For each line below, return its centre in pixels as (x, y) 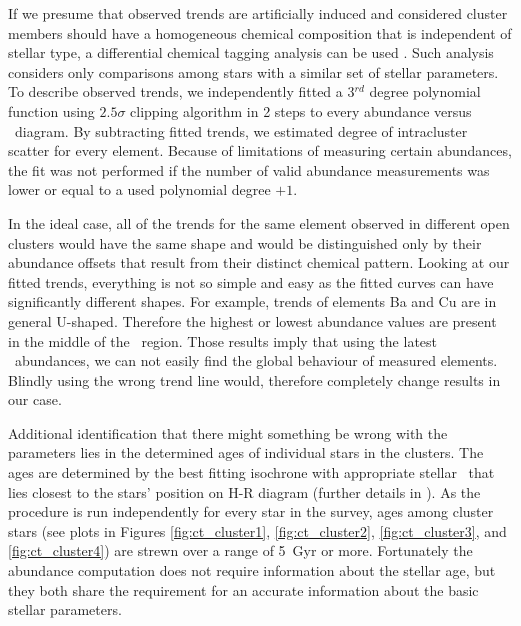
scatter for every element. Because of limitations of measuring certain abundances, (260, 150)
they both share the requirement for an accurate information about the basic (243, 589)
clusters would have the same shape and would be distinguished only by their (245, 242)
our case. (35, 399)
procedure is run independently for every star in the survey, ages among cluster (251, 511)
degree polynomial (425, 91)
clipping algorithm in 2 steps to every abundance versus (301, 110)
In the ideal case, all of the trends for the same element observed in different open (259, 222)
